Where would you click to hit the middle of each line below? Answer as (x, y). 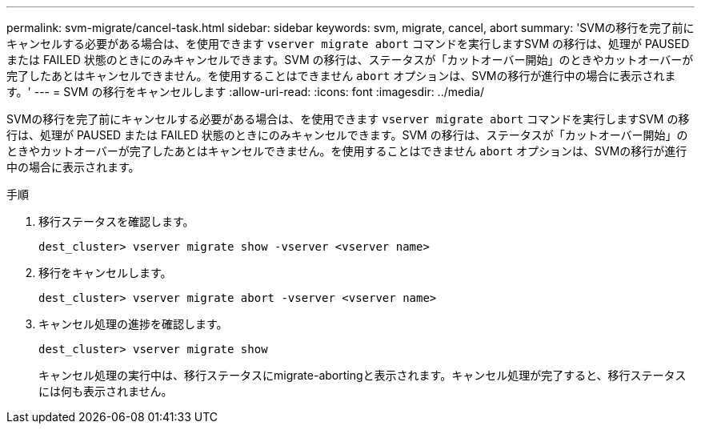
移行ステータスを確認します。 (116, 221)
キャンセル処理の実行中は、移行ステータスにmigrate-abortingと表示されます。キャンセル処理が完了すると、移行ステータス (363, 375)
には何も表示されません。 (106, 391)
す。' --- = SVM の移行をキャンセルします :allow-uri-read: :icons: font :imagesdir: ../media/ (246, 92)
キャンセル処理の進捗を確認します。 (133, 324)
